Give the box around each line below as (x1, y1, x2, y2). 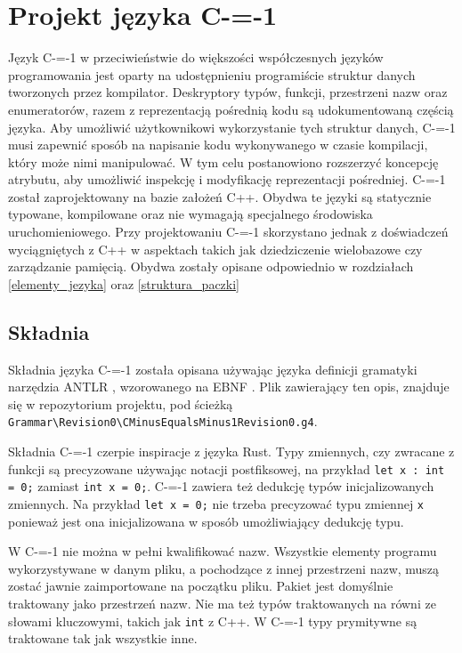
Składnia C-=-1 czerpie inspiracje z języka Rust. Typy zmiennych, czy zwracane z (8, 442, 455, 461)
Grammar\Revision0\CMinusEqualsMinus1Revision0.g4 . (8, 412, 318, 431)
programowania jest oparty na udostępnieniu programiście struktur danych (8, 65, 416, 84)
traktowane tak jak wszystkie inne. (8, 629, 198, 648)
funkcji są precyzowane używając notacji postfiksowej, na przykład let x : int (8, 459, 445, 478)
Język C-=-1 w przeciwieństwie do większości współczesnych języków (8, 48, 384, 67)
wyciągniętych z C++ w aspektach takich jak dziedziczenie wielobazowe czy (8, 239, 423, 258)
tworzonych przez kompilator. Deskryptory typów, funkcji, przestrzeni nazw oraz (8, 83, 448, 101)
